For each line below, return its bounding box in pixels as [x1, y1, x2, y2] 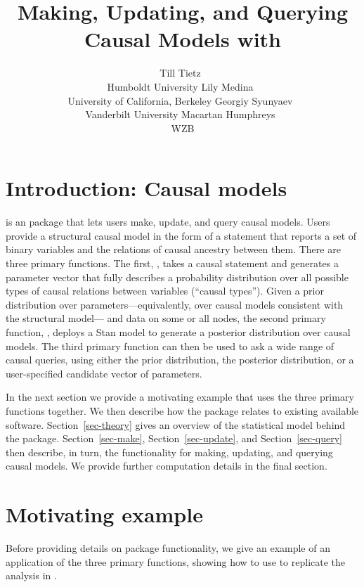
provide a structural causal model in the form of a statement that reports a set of [6, 228, 357, 243]
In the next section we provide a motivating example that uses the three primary [6, 389, 354, 404]
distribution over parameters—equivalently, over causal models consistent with [6, 297, 344, 311]
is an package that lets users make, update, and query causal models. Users [6, 214, 330, 229]
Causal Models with [84, 25, 282, 53]
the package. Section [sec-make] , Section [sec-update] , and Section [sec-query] [6, 431, 343, 446]
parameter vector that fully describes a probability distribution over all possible [6, 269, 349, 284]
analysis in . [6, 568, 57, 583]
